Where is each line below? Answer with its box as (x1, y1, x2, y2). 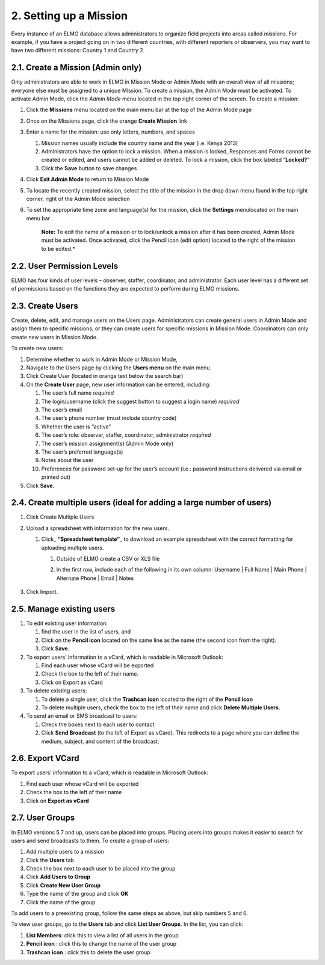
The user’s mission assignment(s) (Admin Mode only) (41, 440, 174, 447)
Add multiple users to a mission (26, 848, 105, 856)
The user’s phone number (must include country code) (41, 415, 177, 422)
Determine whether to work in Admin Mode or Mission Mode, (26, 356, 178, 363)
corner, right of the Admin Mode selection (26, 195, 130, 202)
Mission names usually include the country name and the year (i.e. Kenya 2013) (41, 139, 238, 147)
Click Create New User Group (26, 881, 101, 889)
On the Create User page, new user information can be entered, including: (26, 381, 211, 388)
